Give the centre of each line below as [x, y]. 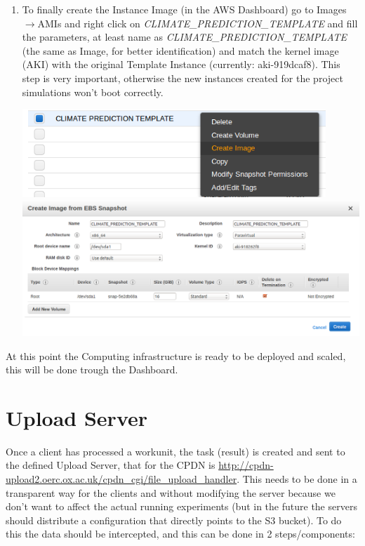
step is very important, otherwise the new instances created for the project [182, 78]
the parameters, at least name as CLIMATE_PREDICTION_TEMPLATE [184, 37]
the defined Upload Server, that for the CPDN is [111, 465]
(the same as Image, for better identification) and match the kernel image [180, 50]
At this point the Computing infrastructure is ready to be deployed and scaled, [176, 355]
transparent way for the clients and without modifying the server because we [171, 492]
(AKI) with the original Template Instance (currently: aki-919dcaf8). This [181, 64]
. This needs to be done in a [297, 479]
